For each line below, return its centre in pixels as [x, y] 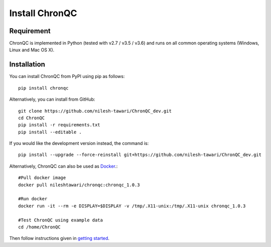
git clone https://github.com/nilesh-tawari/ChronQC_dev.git [95, 111]
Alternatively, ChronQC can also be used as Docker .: [63, 166]
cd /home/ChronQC [39, 227]
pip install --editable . [50, 132]
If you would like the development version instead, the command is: [79, 143]
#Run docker [33, 199]
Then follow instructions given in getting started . [59, 238]
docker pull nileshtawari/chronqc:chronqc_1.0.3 [79, 185]
